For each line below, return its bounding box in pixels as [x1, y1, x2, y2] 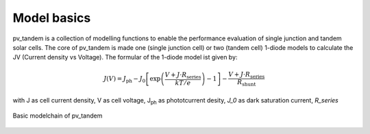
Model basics [12, 10, 91, 25]
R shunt [237, 79, 256, 88]
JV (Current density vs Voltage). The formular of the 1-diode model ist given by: [12, 53, 238, 62]
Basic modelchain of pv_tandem [12, 111, 103, 120]
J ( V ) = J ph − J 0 [103, 75, 146, 84]
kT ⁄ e [175, 79, 191, 87]
